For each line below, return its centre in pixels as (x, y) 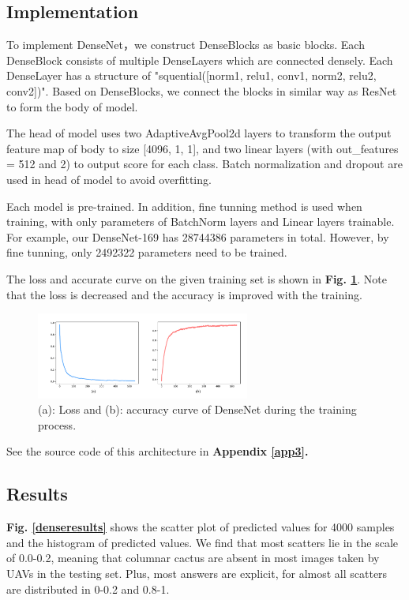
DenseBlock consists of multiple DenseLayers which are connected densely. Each (200, 60)
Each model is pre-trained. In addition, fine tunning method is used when (184, 206)
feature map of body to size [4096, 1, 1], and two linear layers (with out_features (203, 148)
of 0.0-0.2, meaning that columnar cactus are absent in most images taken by (193, 558)
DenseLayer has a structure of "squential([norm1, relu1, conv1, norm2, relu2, (191, 75)
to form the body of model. (72, 106)
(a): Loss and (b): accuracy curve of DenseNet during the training (197, 409)
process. (57, 424)
